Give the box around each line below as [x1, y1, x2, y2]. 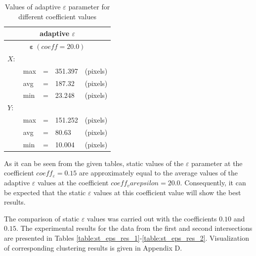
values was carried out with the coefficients [87, 213, 217, 223]
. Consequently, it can [180, 177, 246, 188]
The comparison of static [4, 213, 80, 223]
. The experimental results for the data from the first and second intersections [16, 223, 253, 233]
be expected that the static [4, 187, 86, 197]
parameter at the [191, 158, 243, 168]
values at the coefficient [37, 177, 109, 188]
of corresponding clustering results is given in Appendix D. [4, 242, 182, 253]
